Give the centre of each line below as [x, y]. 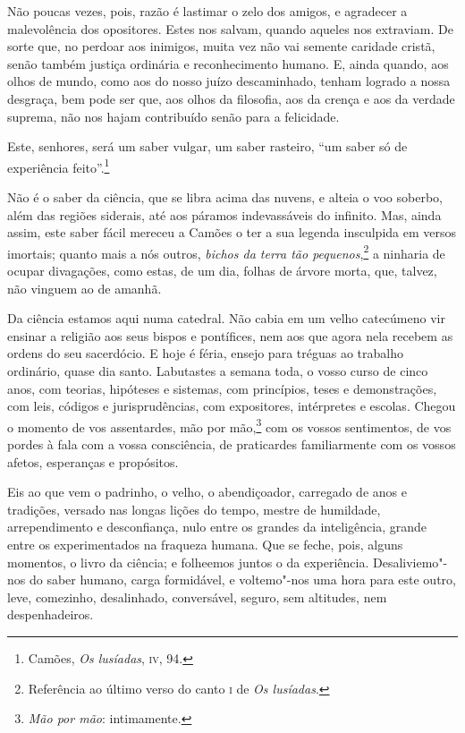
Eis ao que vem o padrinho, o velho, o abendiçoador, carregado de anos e [207, 492]
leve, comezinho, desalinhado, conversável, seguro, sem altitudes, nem [197, 597]
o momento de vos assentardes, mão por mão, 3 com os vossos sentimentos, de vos [229, 425]
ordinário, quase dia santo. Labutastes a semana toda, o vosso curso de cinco [218, 371]
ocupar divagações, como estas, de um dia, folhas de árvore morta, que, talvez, [222, 271]
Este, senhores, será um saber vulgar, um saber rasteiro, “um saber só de [207, 146]
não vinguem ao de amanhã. [85, 288]
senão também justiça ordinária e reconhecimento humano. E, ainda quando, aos [228, 63]
